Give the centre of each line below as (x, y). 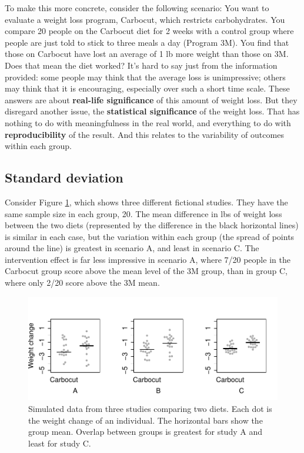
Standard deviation (64, 178)
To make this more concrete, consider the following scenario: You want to (137, 8)
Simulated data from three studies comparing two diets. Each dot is (150, 408)
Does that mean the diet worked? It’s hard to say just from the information (141, 65)
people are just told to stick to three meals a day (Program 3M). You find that (147, 42)
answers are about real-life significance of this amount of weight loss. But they (151, 99)
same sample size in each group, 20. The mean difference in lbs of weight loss (143, 213)
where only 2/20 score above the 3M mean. (82, 283)
